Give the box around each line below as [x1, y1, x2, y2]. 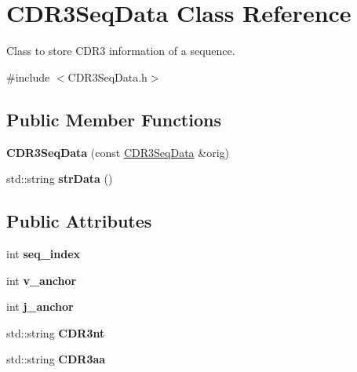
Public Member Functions [6, 107, 221, 131]
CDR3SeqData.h [67, 68, 148, 85]
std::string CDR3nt [6, 324, 105, 341]
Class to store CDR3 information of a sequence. [6, 42, 235, 59]
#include [6, 68, 50, 85]
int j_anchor [6, 298, 74, 315]
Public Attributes [6, 209, 152, 233]
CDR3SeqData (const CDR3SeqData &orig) [6, 144, 229, 160]
